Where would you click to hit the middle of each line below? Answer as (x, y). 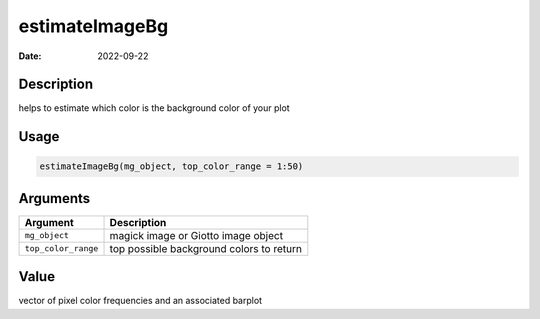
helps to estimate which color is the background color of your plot (154, 108)
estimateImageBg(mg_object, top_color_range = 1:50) (171, 166)
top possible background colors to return (205, 248)
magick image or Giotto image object (196, 235)
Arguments (54, 198)
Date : (30, 56)
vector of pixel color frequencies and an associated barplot (140, 301)
